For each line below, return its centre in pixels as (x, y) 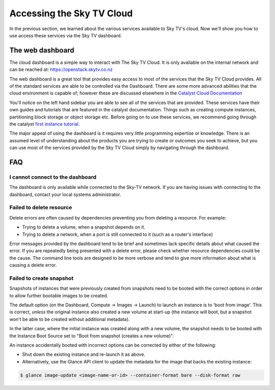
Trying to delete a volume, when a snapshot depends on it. (84, 227)
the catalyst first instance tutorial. (45, 124)
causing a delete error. (33, 265)
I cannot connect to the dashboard (53, 177)
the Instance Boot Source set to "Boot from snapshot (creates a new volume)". (92, 336)
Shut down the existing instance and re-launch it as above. (84, 354)
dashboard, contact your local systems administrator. (65, 194)
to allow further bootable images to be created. (59, 296)
